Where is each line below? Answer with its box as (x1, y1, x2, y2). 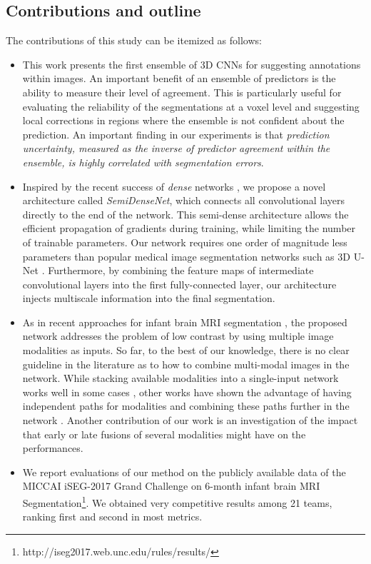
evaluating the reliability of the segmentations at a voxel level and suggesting (22, 99, 360, 114)
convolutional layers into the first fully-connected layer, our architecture (22, 276, 337, 291)
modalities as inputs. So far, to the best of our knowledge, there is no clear (22, 343, 350, 358)
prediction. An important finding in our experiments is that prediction (22, 126, 330, 141)
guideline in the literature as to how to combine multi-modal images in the (22, 356, 350, 371)
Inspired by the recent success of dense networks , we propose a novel (22, 178, 326, 193)
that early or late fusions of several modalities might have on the (22, 426, 306, 441)
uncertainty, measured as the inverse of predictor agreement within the (22, 141, 330, 156)
